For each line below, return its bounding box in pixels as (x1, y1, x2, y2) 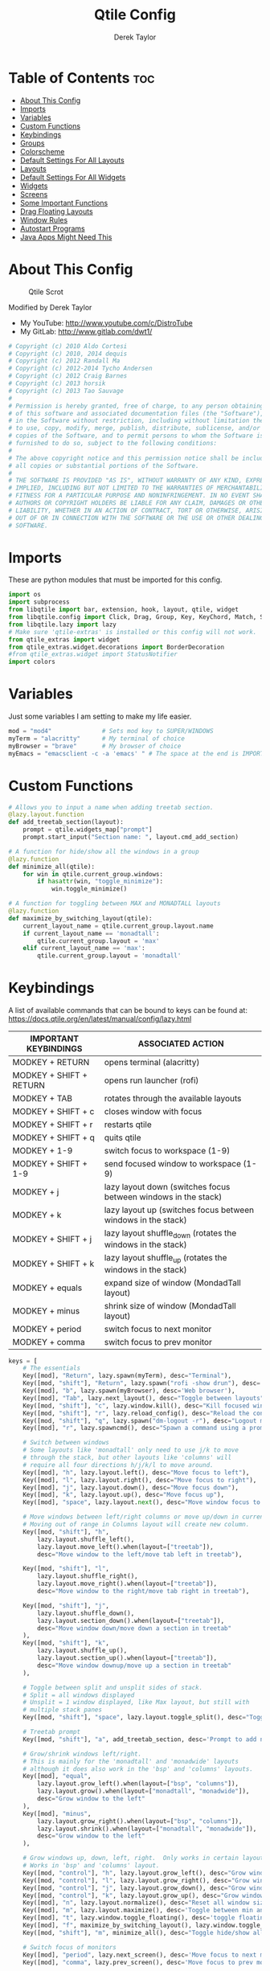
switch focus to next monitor (104, 1323, 212, 1334)
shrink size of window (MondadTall (104, 1300, 236, 1311)
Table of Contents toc (8, 68, 155, 87)
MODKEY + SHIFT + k (12, 1258, 95, 1269)
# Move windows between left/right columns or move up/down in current (22, 1513, 268, 1521)
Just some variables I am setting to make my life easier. (8, 711, 192, 721)
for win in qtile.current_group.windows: (22, 870, 163, 878)
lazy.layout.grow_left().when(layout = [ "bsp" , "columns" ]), (37, 1780, 239, 1788)
